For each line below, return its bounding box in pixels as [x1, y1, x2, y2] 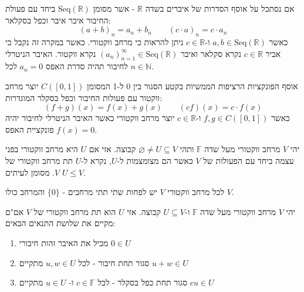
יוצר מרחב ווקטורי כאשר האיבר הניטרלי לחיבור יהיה [5, 112, 175, 124]
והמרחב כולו [5, 186, 45, 198]
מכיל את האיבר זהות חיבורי [19, 236, 109, 249]
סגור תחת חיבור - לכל [78, 256, 150, 268]
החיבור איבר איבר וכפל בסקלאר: [5, 14, 111, 26]
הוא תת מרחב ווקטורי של [33, 205, 116, 217]
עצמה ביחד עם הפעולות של [203, 154, 294, 166]
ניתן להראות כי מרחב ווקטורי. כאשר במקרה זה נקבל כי [5, 35, 184, 48]
